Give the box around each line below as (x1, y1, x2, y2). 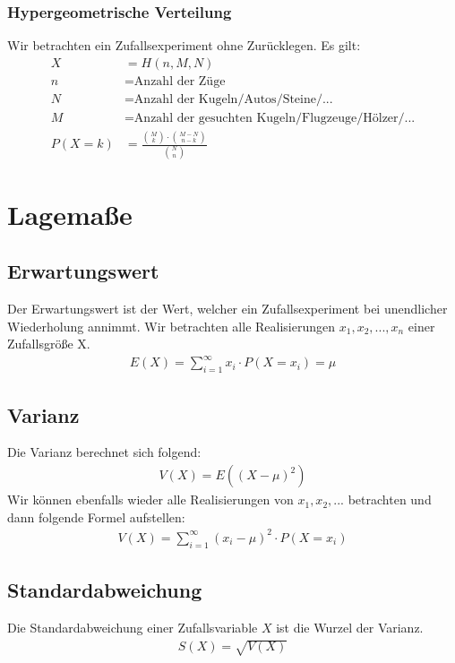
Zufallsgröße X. (7, 334, 90, 353)
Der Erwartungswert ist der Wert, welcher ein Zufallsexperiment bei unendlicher (7, 299, 448, 318)
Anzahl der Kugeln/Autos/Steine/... (133, 92, 333, 106)
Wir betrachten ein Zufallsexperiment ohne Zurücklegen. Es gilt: (7, 36, 361, 55)
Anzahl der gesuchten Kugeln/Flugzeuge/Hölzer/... (133, 111, 416, 125)
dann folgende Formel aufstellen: (7, 507, 185, 526)
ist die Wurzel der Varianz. (276, 617, 424, 636)
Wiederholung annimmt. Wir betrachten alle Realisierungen (7, 316, 336, 335)
